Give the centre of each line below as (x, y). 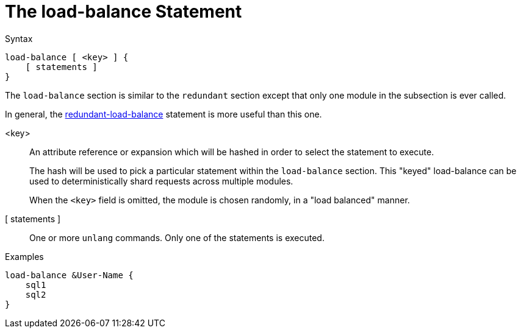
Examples (24, 256)
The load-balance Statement (124, 12)
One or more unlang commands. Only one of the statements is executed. (177, 237)
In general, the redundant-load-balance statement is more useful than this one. (163, 114)
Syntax (19, 38)
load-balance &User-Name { (69, 275)
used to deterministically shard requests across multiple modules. (161, 181)
